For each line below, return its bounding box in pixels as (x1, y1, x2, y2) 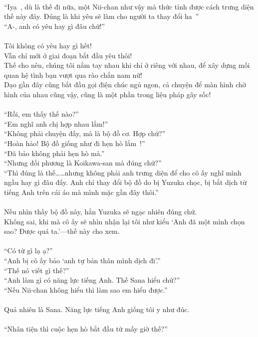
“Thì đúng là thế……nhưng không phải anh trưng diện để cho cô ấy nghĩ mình (4, 167, 242, 177)
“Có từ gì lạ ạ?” (4, 245, 53, 256)
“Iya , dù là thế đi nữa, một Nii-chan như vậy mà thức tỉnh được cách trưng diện (4, 1, 254, 11)
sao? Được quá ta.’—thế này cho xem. (4, 226, 120, 236)
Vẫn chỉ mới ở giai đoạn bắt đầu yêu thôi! (4, 50, 132, 60)
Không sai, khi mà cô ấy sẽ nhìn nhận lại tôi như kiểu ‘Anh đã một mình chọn (4, 216, 245, 226)
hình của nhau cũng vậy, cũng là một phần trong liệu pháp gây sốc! (4, 89, 211, 99)
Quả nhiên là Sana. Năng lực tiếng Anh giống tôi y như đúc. (4, 304, 190, 314)
